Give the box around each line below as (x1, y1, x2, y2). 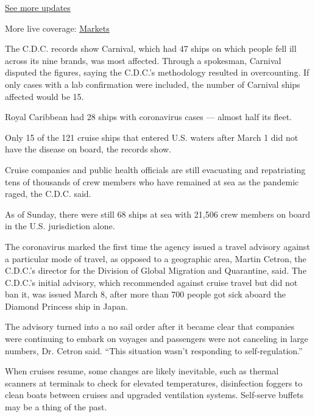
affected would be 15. (5, 90, 84, 102)
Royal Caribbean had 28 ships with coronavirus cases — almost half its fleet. (5, 110, 292, 123)
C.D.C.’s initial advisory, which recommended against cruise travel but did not (5, 276, 298, 288)
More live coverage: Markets (5, 21, 110, 34)
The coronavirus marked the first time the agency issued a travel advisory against (5, 240, 310, 252)
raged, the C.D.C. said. (5, 187, 91, 200)
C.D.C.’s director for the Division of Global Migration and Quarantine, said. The (5, 264, 306, 277)
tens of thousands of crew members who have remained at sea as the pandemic (5, 175, 299, 188)
